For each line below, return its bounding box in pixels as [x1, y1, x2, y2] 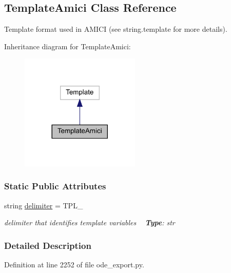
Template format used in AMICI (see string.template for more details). [4, 24, 227, 34]
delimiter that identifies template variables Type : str [4, 217, 175, 228]
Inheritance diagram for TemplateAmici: [4, 41, 131, 51]
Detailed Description [4, 239, 91, 251]
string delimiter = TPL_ [4, 200, 83, 210]
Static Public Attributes [4, 180, 106, 192]
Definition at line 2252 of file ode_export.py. [4, 259, 144, 270]
